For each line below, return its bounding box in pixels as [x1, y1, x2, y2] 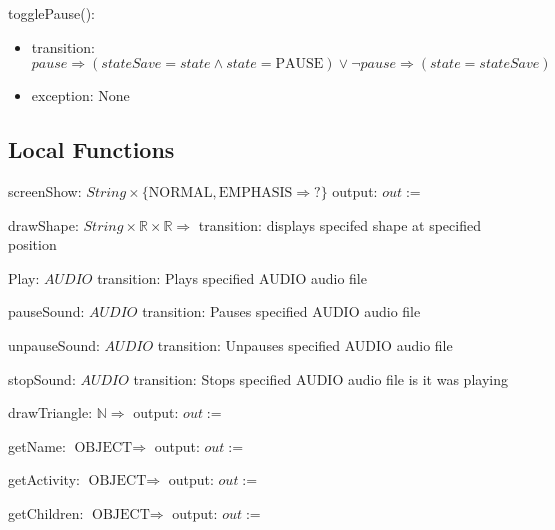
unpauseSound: [8, 334, 100, 355]
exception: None [31, 85, 130, 106]
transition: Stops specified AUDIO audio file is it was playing [133, 368, 508, 389]
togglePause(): [8, 3, 95, 23]
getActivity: [8, 469, 80, 490]
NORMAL [148, 185, 213, 200]
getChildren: [8, 502, 84, 523]
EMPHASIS [218, 185, 293, 200]
